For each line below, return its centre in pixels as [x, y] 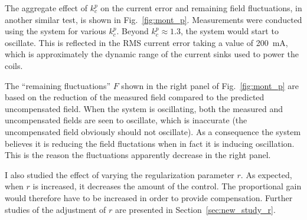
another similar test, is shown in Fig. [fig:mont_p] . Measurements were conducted [153, 19]
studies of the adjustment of [55, 209]
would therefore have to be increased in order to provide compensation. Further [149, 197]
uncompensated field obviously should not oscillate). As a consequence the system [153, 131]
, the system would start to [229, 31]
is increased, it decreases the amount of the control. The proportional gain [167, 186]
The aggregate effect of [46, 8]
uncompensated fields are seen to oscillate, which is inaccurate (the [126, 120]
